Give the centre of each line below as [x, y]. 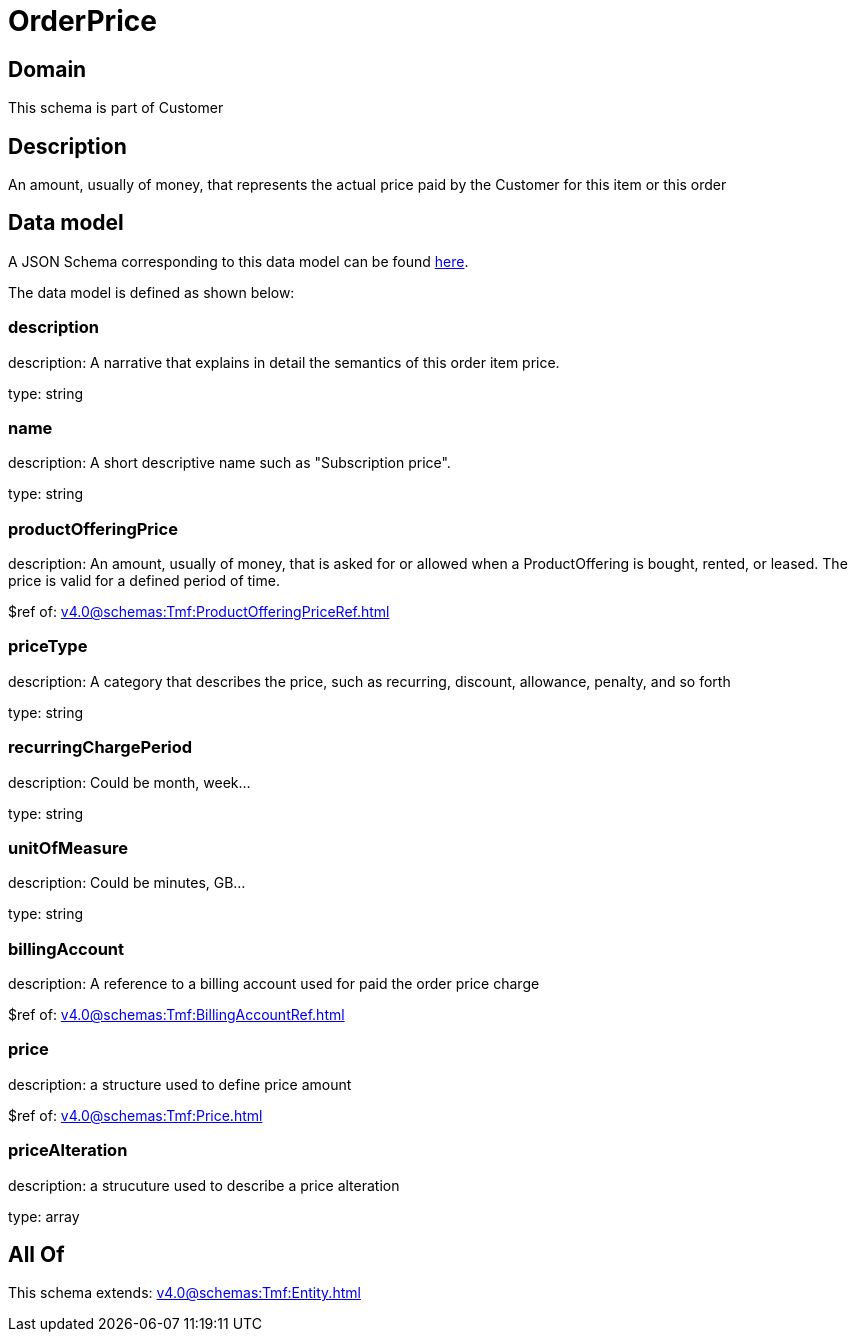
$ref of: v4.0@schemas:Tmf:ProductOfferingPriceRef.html [199, 612]
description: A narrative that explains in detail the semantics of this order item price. [284, 362]
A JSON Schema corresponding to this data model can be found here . [238, 261]
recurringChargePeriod [100, 747]
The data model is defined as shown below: [151, 292]
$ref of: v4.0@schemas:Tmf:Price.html [135, 1115]
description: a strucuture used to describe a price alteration [204, 1185]
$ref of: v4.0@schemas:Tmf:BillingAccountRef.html [176, 1015]
